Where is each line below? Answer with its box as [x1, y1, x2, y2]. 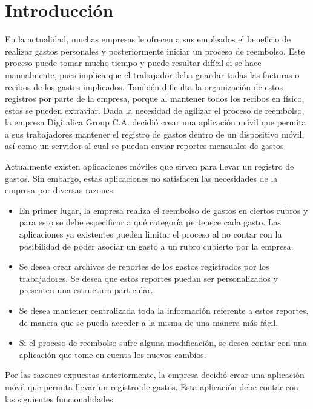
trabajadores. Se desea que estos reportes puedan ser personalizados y [19, 271, 278, 284]
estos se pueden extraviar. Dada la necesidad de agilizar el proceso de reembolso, [5, 104, 305, 116]
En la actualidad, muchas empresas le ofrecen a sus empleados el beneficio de [5, 33, 291, 45]
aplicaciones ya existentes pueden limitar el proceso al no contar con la [19, 228, 282, 241]
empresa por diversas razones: [5, 184, 116, 196]
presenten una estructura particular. [19, 284, 153, 296]
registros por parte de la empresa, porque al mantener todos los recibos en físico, [5, 92, 305, 105]
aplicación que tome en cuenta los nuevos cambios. [19, 348, 206, 361]
